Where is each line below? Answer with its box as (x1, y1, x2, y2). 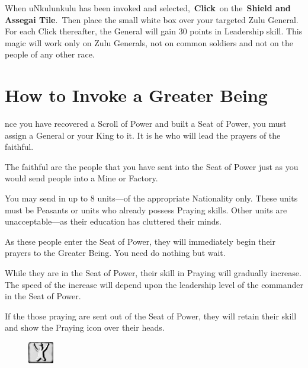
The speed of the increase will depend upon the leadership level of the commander (5, 278, 303, 290)
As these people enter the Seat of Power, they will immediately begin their (5, 235, 275, 247)
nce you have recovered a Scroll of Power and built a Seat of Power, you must (5, 117, 287, 130)
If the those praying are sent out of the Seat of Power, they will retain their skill (5, 309, 297, 322)
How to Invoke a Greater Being (5, 83, 268, 107)
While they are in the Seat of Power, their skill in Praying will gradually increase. (5, 267, 301, 279)
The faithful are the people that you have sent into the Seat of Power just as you (5, 160, 299, 172)
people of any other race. (5, 48, 95, 60)
